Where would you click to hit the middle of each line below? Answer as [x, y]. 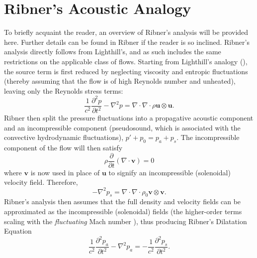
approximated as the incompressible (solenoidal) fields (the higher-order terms [123, 211]
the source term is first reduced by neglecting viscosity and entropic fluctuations [126, 71]
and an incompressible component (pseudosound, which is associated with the [122, 127]
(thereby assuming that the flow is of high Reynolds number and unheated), [120, 81]
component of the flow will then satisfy [63, 148]
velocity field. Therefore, [41, 182]
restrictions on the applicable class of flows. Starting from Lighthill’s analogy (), [126, 61]
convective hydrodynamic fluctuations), [64, 137]
